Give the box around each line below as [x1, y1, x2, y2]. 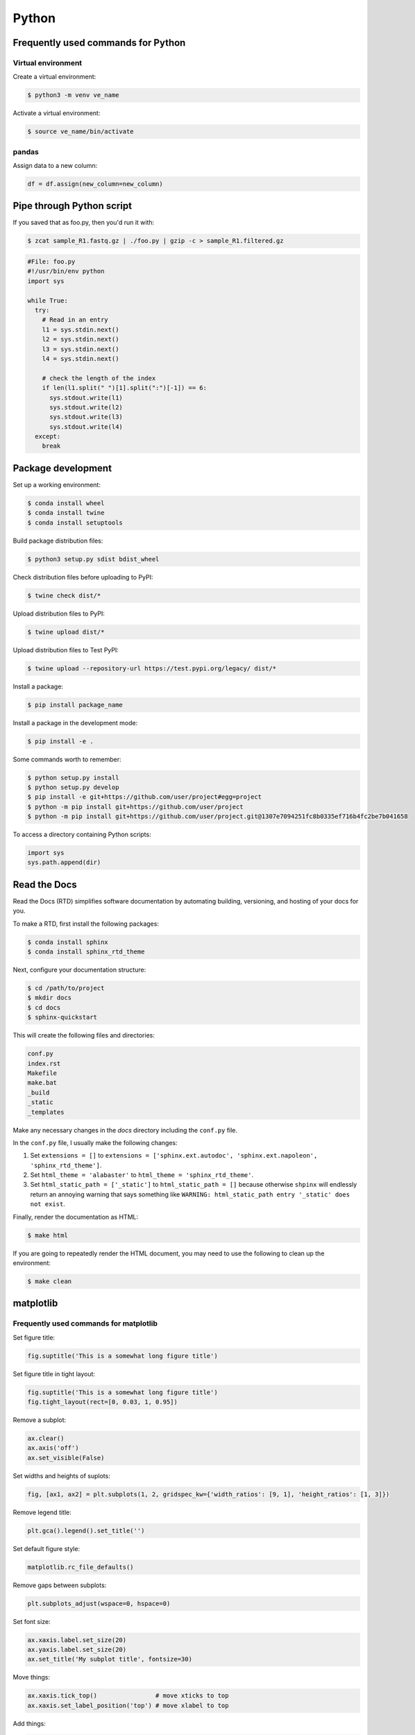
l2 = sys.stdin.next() [42, 335, 119, 344]
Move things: [12, 1673, 50, 1682]
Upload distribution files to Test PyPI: [12, 645, 119, 654]
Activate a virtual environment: [12, 109, 101, 117]
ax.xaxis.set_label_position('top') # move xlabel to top [27, 1701, 229, 1709]
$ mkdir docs [27, 994, 72, 1002]
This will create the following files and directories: [12, 1031, 155, 1040]
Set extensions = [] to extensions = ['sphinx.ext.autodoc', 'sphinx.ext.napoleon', [30, 1151, 318, 1160]
